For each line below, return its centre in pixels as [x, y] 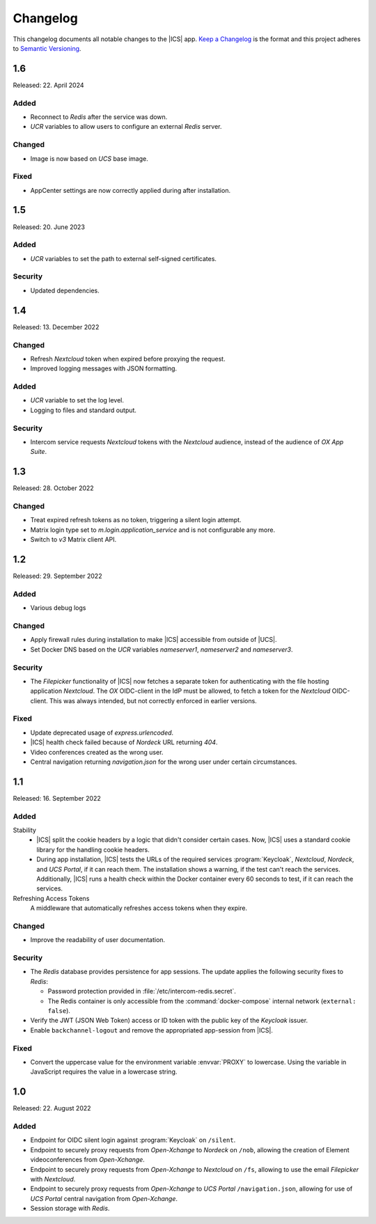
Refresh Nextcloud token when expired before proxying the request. [128, 359]
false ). [59, 1011]
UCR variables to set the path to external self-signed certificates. [124, 258]
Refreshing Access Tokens [51, 898]
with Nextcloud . [53, 1179]
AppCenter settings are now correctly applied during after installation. [131, 190]
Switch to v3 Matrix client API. [73, 540]
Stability [24, 830]
